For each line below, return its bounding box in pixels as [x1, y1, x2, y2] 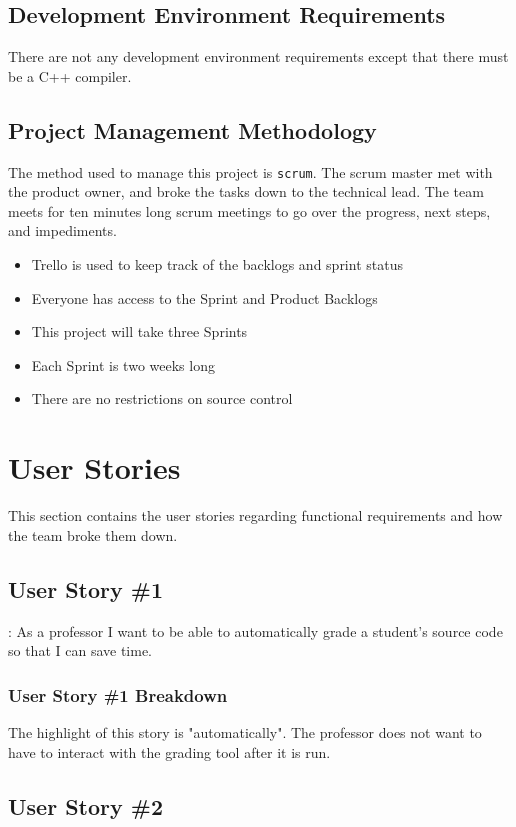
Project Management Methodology [8, 114, 377, 145]
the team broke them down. [8, 524, 178, 545]
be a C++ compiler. [8, 65, 132, 86]
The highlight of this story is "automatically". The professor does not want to [8, 721, 482, 742]
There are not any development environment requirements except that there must [8, 46, 509, 67]
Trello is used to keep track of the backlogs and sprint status [31, 254, 403, 275]
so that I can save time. [8, 640, 153, 661]
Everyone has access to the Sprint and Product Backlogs [31, 287, 378, 308]
